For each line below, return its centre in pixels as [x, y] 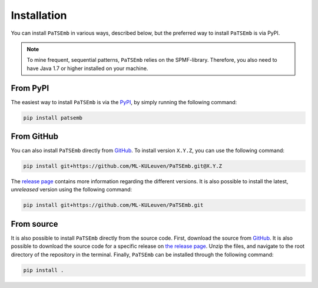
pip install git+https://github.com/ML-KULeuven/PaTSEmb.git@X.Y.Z [123, 166]
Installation [39, 15]
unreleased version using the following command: [72, 190]
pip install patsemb [53, 117]
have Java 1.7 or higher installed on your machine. [87, 68]
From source [34, 224]
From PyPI [30, 88]
